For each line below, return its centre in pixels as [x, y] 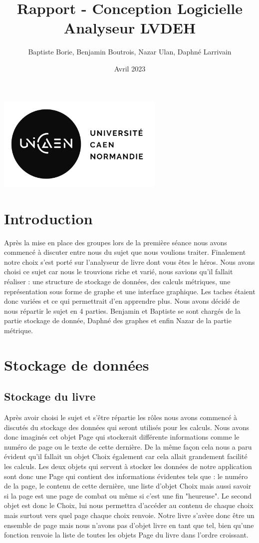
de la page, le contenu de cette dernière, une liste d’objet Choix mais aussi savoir [128, 486]
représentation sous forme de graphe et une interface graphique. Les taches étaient [130, 291]
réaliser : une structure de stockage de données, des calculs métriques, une [117, 281]
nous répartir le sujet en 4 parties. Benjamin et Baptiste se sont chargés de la [122, 310]
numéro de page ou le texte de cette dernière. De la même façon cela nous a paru [128, 446]
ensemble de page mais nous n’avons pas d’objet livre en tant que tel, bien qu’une [129, 525]
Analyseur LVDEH [130, 28]
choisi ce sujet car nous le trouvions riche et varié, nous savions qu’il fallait [119, 271]
